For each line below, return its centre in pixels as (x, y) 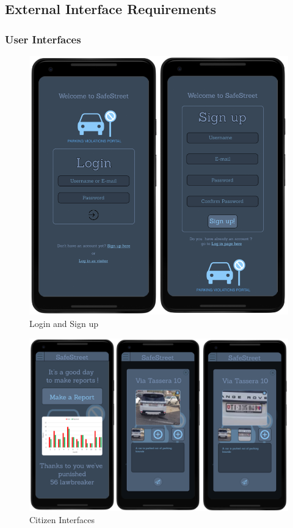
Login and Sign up (64, 324)
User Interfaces (43, 39)
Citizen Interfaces (62, 519)
